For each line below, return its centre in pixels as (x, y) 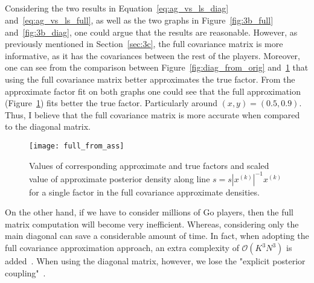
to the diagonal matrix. (48, 126)
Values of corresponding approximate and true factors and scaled (149, 165)
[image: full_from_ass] (77, 146)
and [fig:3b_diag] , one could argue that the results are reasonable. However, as (151, 32)
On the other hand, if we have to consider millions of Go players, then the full (149, 212)
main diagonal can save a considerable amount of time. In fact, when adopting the (157, 236)
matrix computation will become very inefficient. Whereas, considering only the (152, 224)
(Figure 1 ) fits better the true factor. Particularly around (111, 103)
